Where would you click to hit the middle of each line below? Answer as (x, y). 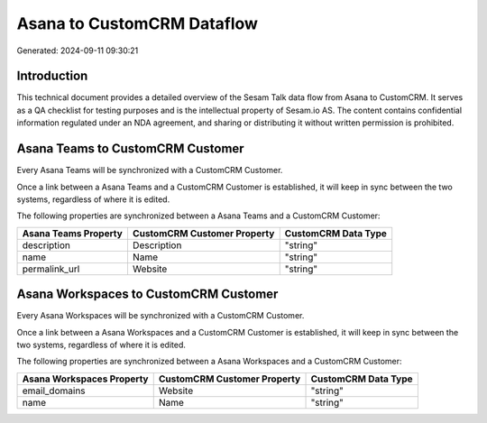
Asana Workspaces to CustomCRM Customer (147, 294)
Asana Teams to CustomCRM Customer (130, 149)
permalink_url (51, 269)
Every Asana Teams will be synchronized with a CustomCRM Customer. (150, 170)
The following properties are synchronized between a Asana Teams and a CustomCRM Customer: (198, 216)
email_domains (54, 391)
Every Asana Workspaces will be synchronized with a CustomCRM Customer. (161, 316)
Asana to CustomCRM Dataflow (138, 23)
